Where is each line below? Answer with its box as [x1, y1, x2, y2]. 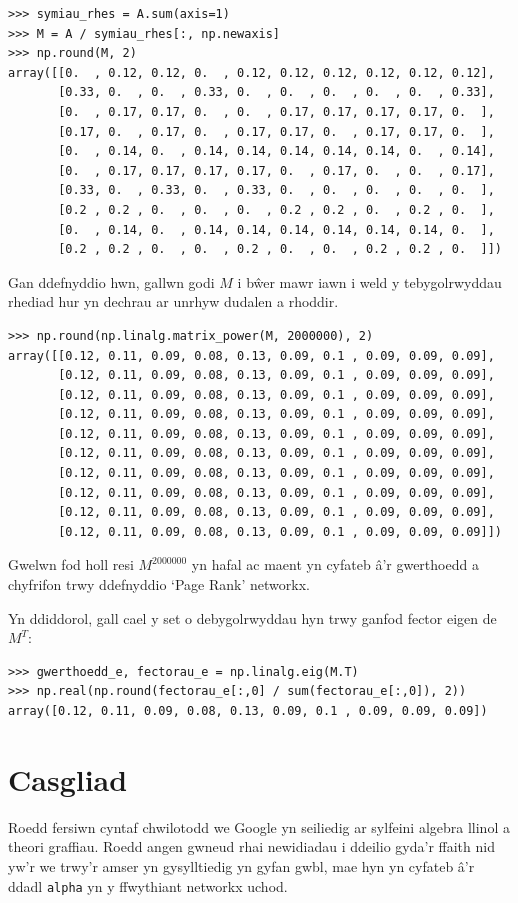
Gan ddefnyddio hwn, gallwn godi [8, 271, 215, 292]
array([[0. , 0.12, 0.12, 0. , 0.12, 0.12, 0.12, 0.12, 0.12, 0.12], [8, 65, 495, 80]
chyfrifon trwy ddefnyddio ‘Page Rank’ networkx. [8, 574, 310, 595]
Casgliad [8, 758, 128, 799]
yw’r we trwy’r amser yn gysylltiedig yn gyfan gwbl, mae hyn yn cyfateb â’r [8, 855, 475, 876]
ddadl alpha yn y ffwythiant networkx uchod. [8, 875, 288, 896]
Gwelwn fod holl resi [8, 554, 134, 575]
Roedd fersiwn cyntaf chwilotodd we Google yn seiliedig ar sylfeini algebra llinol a [8, 816, 510, 837]
